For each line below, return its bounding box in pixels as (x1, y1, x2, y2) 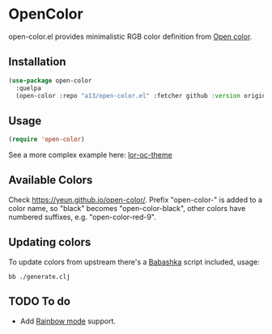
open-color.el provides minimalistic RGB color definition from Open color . (8, 32, 253, 41)
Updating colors (8, 235, 91, 249)
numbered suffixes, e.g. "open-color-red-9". (8, 212, 156, 222)
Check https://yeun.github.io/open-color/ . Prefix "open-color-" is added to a (8, 195, 263, 205)
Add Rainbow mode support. (19, 316, 116, 326)
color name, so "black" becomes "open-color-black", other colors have (8, 203, 246, 213)
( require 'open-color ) (8, 135, 85, 144)
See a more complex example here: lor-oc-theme (8, 150, 172, 160)
